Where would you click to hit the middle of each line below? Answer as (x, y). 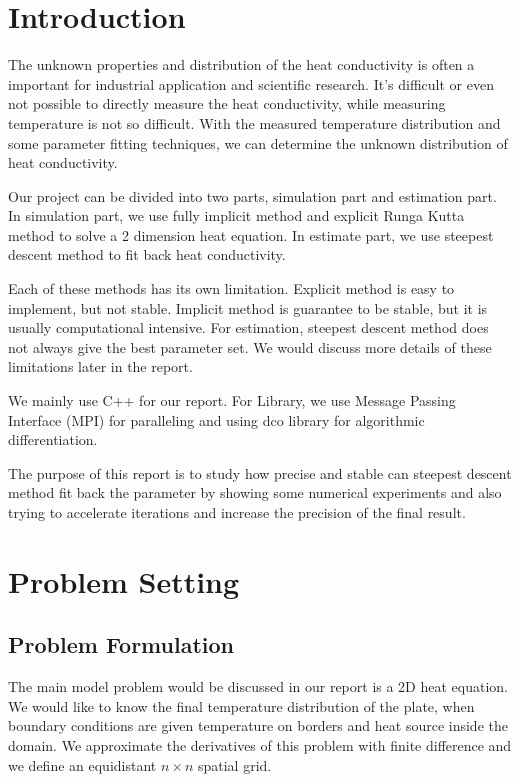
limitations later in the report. (100, 366)
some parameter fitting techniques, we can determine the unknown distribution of (258, 142)
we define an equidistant (82, 764)
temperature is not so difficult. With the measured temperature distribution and (254, 122)
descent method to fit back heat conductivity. (147, 254)
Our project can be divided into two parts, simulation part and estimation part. (252, 195)
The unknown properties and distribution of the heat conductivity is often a (241, 64)
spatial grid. (234, 764)
